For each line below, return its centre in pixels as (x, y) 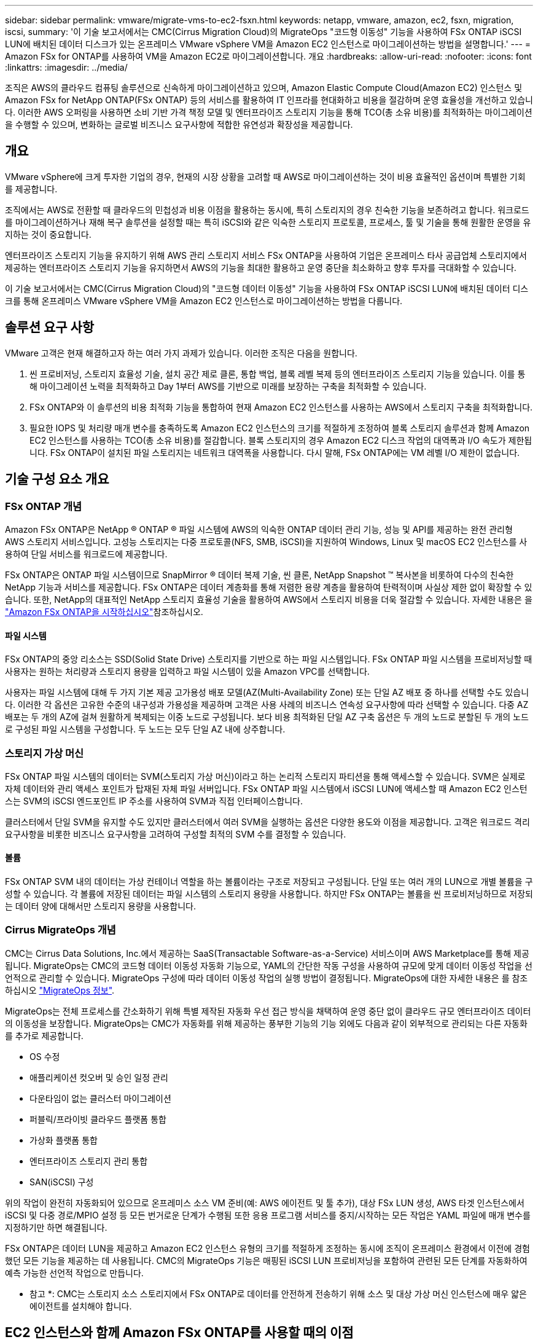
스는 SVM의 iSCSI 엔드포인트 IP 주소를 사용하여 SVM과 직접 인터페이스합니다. (154, 801)
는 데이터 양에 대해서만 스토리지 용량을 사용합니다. (101, 906)
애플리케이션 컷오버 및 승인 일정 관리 (99, 1077)
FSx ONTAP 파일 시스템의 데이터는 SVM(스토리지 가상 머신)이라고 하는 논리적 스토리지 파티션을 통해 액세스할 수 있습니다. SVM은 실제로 (265, 776)
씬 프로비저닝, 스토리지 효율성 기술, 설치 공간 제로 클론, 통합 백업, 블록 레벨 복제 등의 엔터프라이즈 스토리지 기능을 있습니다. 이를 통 (278, 374)
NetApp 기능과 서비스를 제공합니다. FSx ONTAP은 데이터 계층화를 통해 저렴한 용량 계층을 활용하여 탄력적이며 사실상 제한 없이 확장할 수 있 (269, 587)
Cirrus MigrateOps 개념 (60, 930)
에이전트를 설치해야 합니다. (81, 1306)
